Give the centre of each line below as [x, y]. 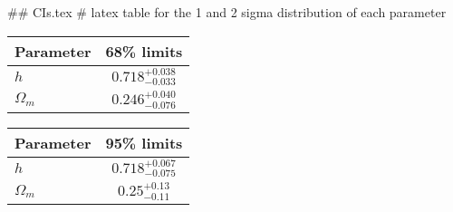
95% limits [144, 142]
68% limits [144, 51]
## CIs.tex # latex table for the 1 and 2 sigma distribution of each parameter [227, 12]
